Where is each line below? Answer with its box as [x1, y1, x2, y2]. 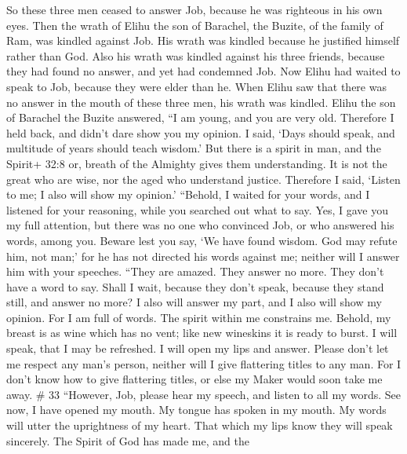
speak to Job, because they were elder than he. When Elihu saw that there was [6, 78, 387, 94]
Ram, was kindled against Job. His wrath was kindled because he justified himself [6, 32, 400, 49]
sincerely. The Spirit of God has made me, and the [6, 432, 249, 449]
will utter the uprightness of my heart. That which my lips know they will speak [6, 417, 393, 434]
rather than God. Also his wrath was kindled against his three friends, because [6, 47, 385, 64]
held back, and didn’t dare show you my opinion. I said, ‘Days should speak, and [6, 124, 395, 141]
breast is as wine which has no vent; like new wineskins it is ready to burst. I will [6, 324, 398, 341]
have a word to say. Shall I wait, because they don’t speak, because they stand [6, 278, 384, 295]
